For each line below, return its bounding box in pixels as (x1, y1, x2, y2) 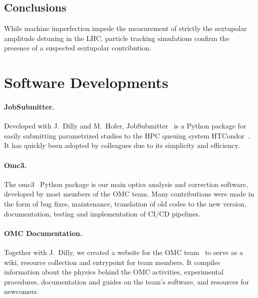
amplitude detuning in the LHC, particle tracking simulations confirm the (4, 32, 230, 43)
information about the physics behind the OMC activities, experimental (4, 266, 224, 277)
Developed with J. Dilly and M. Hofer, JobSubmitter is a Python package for (4, 120, 247, 131)
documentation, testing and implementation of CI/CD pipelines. (4, 208, 201, 218)
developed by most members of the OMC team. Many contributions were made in (4, 188, 255, 199)
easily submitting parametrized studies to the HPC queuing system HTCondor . (4, 130, 250, 140)
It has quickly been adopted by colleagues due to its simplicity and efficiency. (4, 140, 240, 150)
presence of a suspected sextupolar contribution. (4, 42, 151, 53)
